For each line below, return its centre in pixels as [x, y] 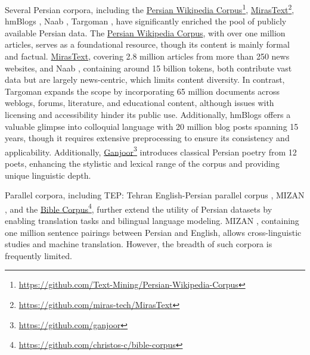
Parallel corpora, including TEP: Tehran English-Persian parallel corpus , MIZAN [155, 195]
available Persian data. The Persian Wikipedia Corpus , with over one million [145, 32]
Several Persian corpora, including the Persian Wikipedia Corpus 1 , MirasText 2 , [150, 9]
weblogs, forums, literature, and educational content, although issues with [139, 103]
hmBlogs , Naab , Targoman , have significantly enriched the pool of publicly [146, 21]
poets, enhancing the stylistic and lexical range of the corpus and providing [142, 164]
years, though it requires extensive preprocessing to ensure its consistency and [147, 138]
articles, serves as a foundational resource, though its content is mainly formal [147, 44]
